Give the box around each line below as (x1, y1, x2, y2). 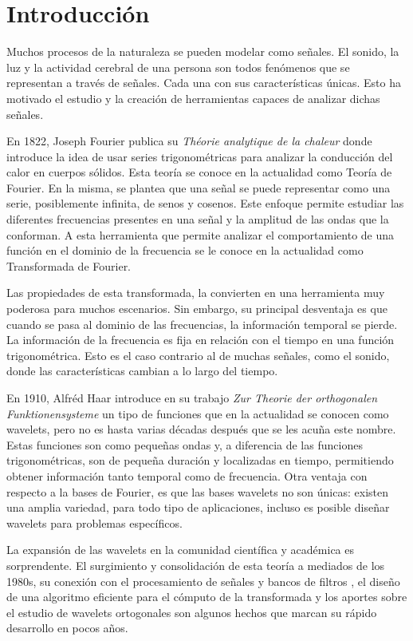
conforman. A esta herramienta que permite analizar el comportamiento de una (6, 226, 395, 243)
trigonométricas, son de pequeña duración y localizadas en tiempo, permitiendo (6, 452, 394, 469)
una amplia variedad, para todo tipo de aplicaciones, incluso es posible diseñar (6, 499, 390, 516)
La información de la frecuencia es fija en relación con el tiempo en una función (6, 331, 395, 348)
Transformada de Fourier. (6, 257, 132, 274)
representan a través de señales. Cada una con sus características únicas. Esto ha (6, 74, 401, 91)
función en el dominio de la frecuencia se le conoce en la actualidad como (6, 242, 364, 259)
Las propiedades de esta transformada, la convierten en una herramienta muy (6, 284, 385, 301)
